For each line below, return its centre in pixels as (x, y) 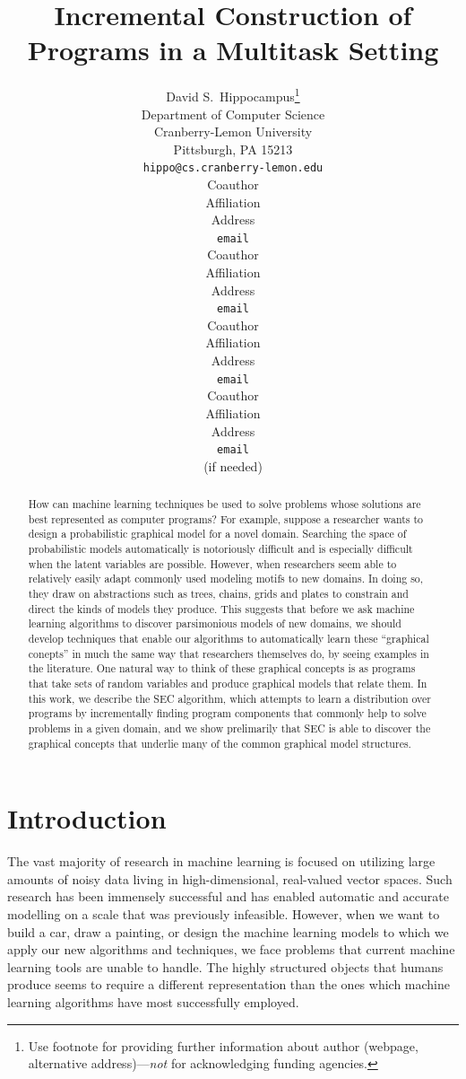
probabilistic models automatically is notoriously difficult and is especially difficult (220, 549)
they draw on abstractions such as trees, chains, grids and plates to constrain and (218, 594)
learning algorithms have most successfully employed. (153, 1001)
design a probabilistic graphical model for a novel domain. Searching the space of (217, 534)
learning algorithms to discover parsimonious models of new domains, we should (215, 623)
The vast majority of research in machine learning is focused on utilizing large (221, 861)
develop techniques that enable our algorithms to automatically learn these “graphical (229, 639)
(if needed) (233, 465)
